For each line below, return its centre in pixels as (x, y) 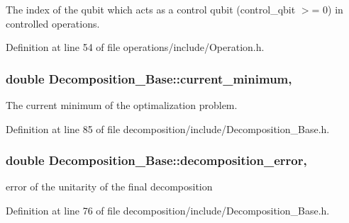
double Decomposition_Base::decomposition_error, (156, 160)
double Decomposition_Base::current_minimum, (149, 78)
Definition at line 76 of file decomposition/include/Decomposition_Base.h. (168, 210)
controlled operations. (53, 23)
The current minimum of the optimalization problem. (122, 105)
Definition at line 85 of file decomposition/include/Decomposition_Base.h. (168, 128)
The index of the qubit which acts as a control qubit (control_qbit (151, 9)
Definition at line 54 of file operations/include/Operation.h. (135, 47)
